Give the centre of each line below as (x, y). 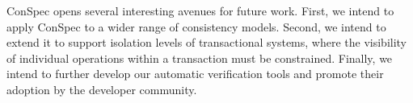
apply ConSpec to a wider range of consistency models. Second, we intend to (196, 26)
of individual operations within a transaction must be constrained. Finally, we (200, 58)
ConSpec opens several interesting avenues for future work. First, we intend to (200, 10)
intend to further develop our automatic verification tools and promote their (195, 74)
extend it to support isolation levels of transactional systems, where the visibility (207, 42)
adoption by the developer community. (102, 89)
